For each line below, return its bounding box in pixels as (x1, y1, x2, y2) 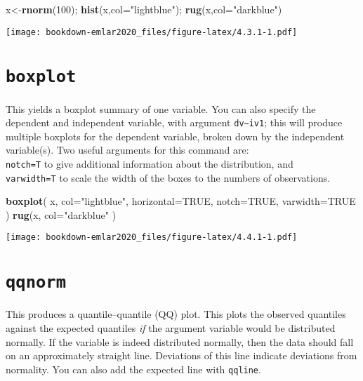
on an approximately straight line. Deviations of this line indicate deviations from (6, 348, 357, 363)
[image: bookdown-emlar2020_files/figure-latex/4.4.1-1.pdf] (6, 232, 298, 243)
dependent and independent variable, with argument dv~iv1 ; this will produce (6, 115, 343, 130)
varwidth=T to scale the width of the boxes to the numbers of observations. (6, 170, 331, 185)
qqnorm (6, 272, 66, 293)
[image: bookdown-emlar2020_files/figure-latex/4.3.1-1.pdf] (6, 27, 298, 37)
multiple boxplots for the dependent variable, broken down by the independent (6, 128, 345, 143)
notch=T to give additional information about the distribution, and (6, 156, 293, 171)
